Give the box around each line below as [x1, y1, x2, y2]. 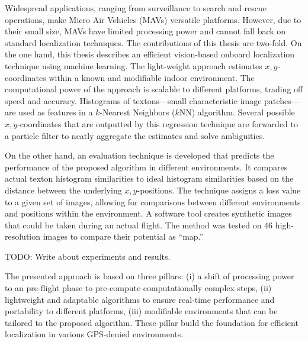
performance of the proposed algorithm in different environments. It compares [5, 160, 288, 173]
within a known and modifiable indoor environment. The [49, 71, 255, 83]
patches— [264, 94, 300, 107]
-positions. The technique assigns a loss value [137, 183, 301, 196]
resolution [5, 230, 41, 243]
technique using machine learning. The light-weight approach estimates [5, 59, 262, 72]
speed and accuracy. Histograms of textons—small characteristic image [5, 94, 262, 107]
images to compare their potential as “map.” [43, 230, 204, 243]
